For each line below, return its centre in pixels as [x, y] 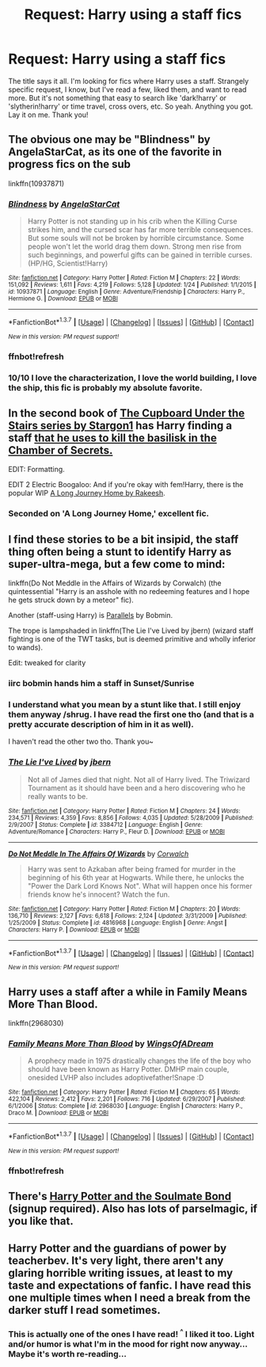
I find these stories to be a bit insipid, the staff [123, 539]
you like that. [41, 1221]
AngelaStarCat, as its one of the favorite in [115, 152]
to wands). [26, 648]
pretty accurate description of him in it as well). [101, 724]
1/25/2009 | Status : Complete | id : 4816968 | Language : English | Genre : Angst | [118, 923]
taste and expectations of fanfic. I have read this [130, 1285]
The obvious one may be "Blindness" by [110, 140]
